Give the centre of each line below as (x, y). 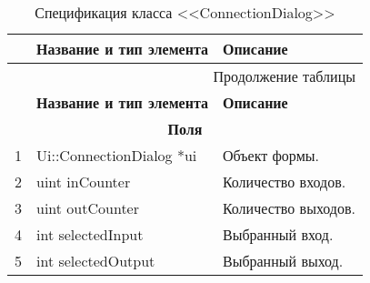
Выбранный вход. (278, 234)
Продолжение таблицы (284, 76)
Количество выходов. (289, 208)
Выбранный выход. (283, 261)
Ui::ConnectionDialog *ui (117, 155)
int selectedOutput (96, 261)
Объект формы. (270, 155)
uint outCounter (88, 208)
